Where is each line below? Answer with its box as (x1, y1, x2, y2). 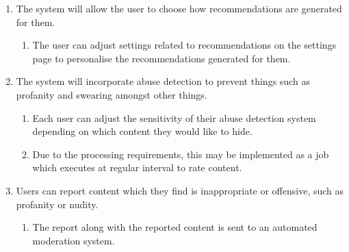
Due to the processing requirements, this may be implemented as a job (32, 147, 329, 161)
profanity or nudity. (16, 197, 99, 211)
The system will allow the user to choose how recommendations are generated (16, 1, 342, 15)
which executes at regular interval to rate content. (32, 160, 242, 175)
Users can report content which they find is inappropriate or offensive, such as (16, 183, 344, 197)
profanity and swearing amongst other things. (16, 87, 207, 101)
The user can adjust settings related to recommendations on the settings (32, 38, 337, 52)
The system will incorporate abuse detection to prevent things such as (16, 74, 310, 88)
